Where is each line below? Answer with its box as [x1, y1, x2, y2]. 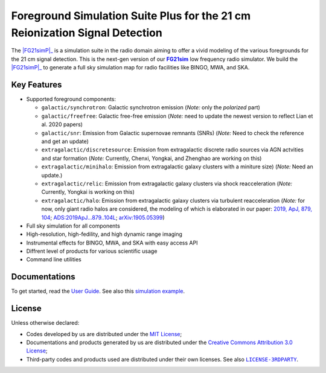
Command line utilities [26, 256, 81, 263]
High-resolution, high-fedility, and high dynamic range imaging [26, 231, 182, 238]
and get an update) [41, 138, 89, 145]
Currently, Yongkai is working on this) [41, 188, 135, 196]
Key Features [11, 79, 62, 90]
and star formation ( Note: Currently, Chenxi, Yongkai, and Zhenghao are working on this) [41, 155, 262, 162]
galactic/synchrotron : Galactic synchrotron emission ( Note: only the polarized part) [41, 104, 261, 111]
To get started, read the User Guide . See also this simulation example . [11, 287, 185, 295]
